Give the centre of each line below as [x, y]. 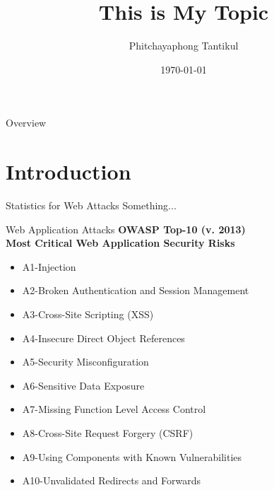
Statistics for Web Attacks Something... [91, 205]
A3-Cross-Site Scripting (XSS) [88, 314]
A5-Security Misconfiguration [85, 362]
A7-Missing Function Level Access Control [114, 409]
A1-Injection [49, 266]
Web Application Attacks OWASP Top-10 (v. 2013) [126, 229]
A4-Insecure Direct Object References [103, 338]
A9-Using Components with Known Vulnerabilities [132, 456]
